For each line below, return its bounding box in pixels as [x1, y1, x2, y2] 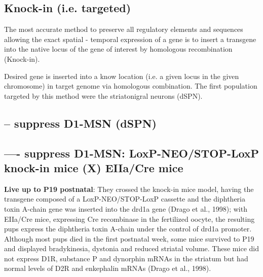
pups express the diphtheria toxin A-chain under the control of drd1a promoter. [4, 223, 252, 234]
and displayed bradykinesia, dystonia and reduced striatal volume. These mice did [4, 243, 259, 254]
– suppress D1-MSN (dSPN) [4, 115, 157, 131]
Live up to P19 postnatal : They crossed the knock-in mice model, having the [4, 183, 254, 194]
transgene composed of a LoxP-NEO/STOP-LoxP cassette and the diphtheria [4, 193, 245, 204]
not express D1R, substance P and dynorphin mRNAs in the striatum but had [4, 253, 248, 263]
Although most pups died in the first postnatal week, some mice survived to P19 [4, 233, 254, 244]
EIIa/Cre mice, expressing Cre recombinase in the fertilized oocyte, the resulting [4, 213, 255, 224]
